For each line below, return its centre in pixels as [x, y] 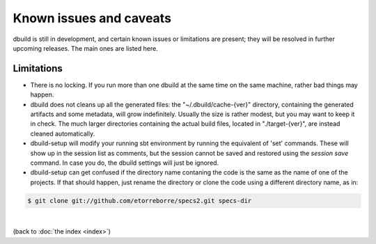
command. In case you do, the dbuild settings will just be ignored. [125, 163]
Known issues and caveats [92, 18]
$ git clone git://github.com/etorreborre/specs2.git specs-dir [140, 201]
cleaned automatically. [63, 133]
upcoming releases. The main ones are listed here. [85, 48]
